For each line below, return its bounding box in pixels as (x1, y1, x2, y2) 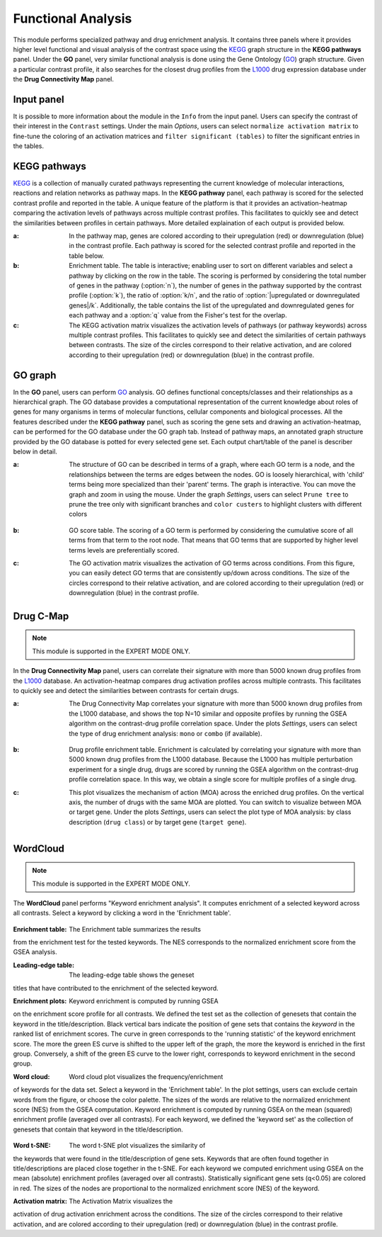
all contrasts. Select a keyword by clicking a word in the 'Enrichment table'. (13, 909, 231, 917)
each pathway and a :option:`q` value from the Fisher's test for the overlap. (69, 311, 287, 320)
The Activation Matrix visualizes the (69, 1197, 173, 1206)
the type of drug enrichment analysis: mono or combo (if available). (69, 729, 262, 738)
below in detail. (13, 447, 58, 456)
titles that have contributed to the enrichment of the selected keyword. (13, 983, 219, 992)
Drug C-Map (13, 610, 69, 622)
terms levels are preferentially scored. (69, 546, 180, 554)
